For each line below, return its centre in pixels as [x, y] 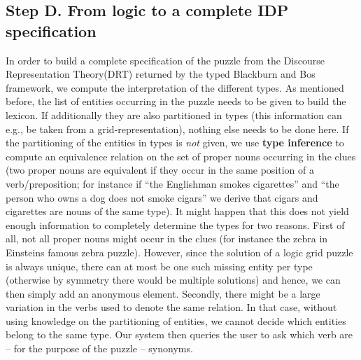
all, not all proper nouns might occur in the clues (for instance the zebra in [167, 238]
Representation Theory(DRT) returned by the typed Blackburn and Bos [161, 74]
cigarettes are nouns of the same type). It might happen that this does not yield [177, 211]
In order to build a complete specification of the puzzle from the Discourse [165, 60]
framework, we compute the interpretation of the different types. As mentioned [175, 87]
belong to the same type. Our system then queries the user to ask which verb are [179, 334]
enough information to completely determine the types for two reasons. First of [175, 224]
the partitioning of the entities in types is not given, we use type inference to [175, 143]
